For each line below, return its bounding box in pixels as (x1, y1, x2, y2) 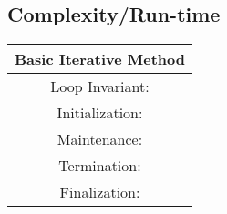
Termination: (58, 155, 141, 177)
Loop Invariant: (50, 76, 150, 97)
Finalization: (59, 181, 140, 203)
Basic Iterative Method (15, 48, 186, 70)
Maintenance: (57, 128, 143, 150)
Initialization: (57, 102, 143, 124)
